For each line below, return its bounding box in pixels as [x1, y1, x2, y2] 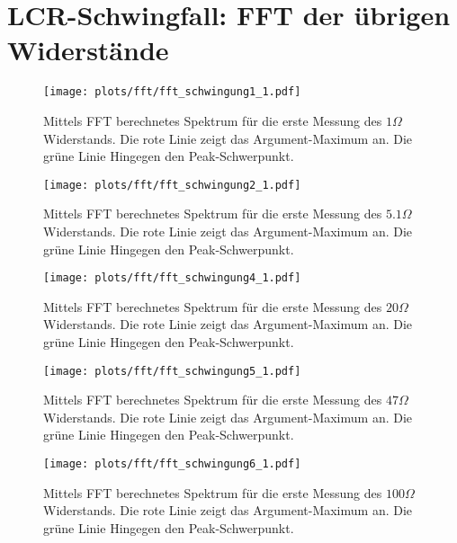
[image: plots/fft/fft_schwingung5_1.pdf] [43, 364, 301, 378]
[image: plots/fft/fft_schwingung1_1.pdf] [43, 85, 301, 99]
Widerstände [7, 31, 169, 68]
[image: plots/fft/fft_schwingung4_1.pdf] [43, 271, 301, 285]
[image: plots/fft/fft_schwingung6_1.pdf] [43, 458, 301, 471]
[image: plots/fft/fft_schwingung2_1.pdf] [43, 178, 301, 191]
